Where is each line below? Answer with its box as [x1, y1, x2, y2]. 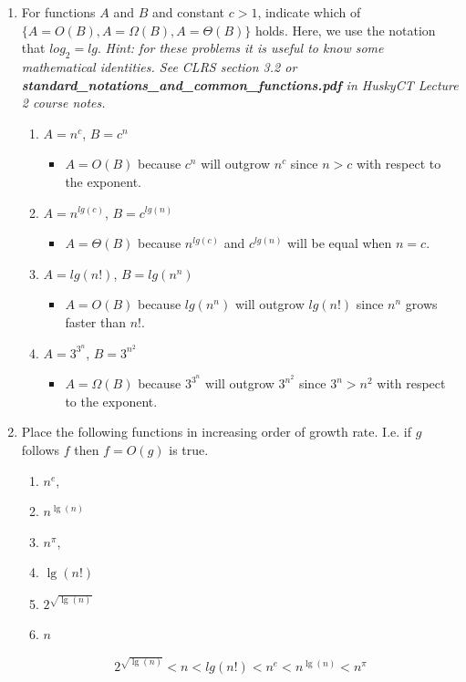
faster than [65, 312, 127, 331]
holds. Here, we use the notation [254, 20, 436, 39]
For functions [21, 3, 96, 21]
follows [21, 440, 60, 460]
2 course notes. [21, 93, 106, 112]
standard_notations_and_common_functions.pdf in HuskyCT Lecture [21, 75, 459, 94]
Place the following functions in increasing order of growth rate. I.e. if [21, 422, 411, 441]
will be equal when [287, 233, 392, 253]
